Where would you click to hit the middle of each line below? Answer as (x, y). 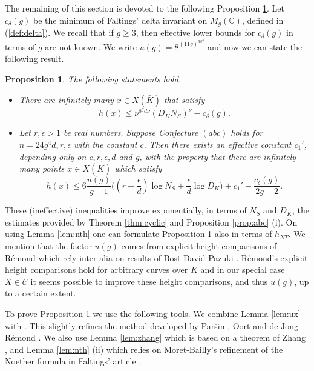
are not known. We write (91, 46)
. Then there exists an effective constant (218, 144)
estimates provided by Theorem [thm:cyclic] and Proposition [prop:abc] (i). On (151, 222)
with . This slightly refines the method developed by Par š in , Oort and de (142, 325)
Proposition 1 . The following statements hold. (93, 79)
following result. (34, 58)
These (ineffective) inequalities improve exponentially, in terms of (126, 210)
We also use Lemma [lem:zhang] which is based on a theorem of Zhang (174, 337)
